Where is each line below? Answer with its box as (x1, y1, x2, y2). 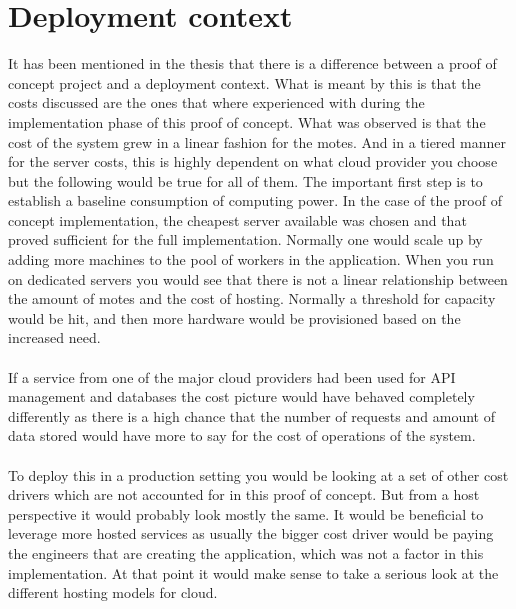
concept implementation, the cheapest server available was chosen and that (8, 209, 467, 230)
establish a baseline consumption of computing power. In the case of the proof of (8, 190, 502, 211)
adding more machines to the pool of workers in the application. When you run (8, 249, 494, 270)
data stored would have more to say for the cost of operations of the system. (8, 425, 476, 446)
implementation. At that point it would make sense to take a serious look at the (8, 562, 499, 583)
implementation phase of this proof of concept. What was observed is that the (8, 111, 486, 132)
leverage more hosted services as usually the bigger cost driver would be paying (8, 523, 494, 544)
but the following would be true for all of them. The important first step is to (8, 170, 483, 191)
